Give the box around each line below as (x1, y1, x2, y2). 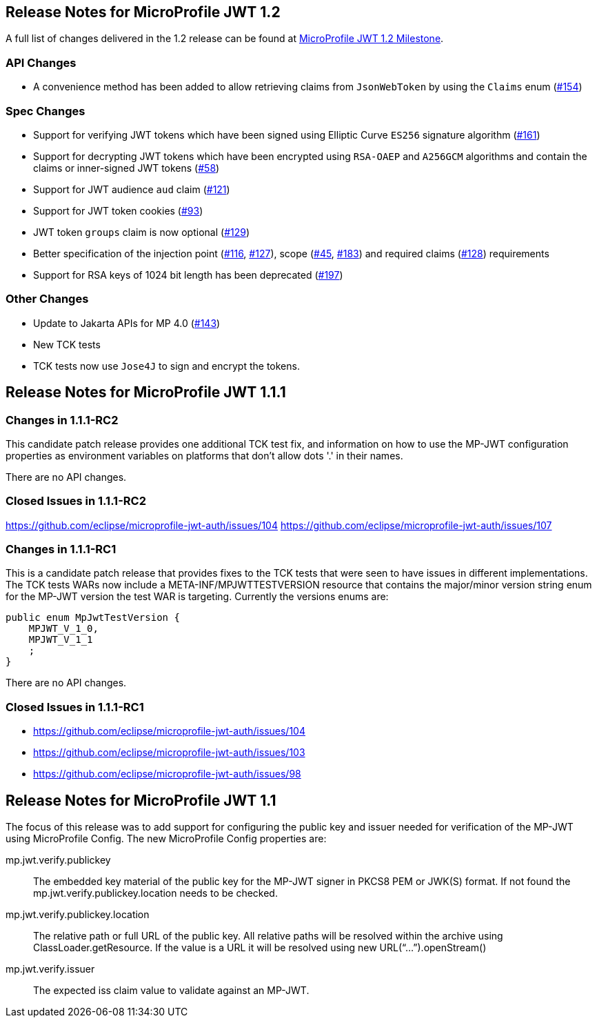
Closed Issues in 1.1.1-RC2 (6, 494, 146, 508)
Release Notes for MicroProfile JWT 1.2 (6, 3, 281, 21)
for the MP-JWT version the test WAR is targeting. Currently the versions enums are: (6, 590, 389, 603)
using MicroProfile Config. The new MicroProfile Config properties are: (6, 832, 327, 844)
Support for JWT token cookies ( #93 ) (33, 204, 203, 217)
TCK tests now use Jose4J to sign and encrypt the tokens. (33, 359, 300, 372)
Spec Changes (6, 103, 85, 118)
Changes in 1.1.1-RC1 (6, 542, 117, 557)
